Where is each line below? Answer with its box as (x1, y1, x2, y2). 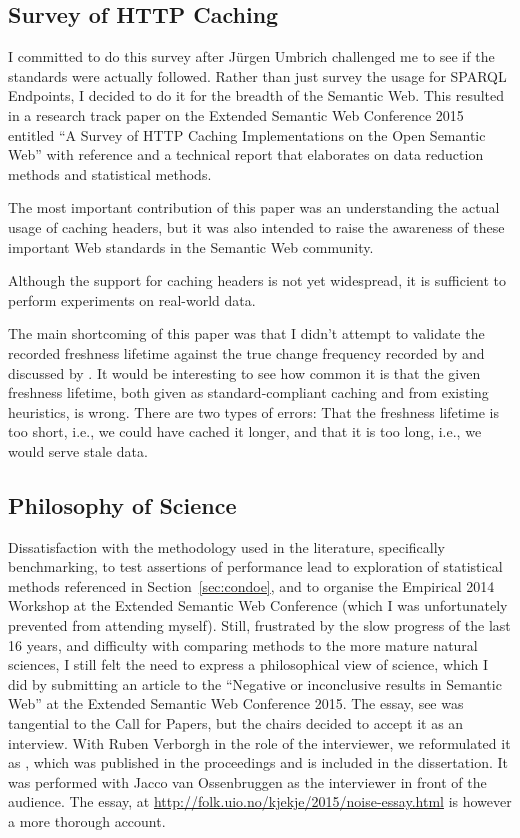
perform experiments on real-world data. (8, 289, 256, 310)
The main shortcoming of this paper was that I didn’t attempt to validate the (8, 323, 485, 344)
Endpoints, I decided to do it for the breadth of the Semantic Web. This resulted (8, 85, 505, 106)
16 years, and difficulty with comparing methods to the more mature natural (8, 634, 478, 655)
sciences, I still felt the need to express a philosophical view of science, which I (8, 654, 489, 675)
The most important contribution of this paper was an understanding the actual (8, 197, 500, 218)
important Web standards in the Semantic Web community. (8, 236, 374, 257)
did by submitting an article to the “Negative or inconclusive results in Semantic (8, 673, 502, 694)
